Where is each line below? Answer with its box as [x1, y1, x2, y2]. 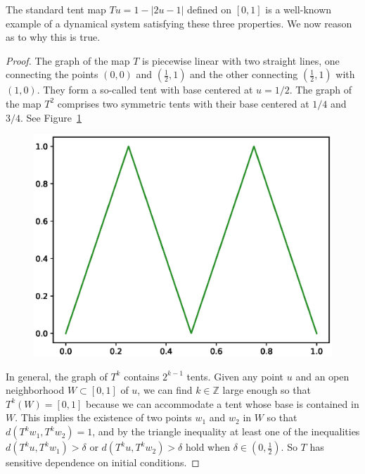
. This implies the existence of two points [15, 410, 192, 425]
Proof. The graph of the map [6, 53, 130, 68]
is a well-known [265, 2, 332, 16]
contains [124, 369, 160, 383]
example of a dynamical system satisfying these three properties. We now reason [6, 15, 352, 30]
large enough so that [222, 383, 311, 397]
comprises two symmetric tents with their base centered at [57, 96, 309, 110]
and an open [295, 369, 350, 383]
